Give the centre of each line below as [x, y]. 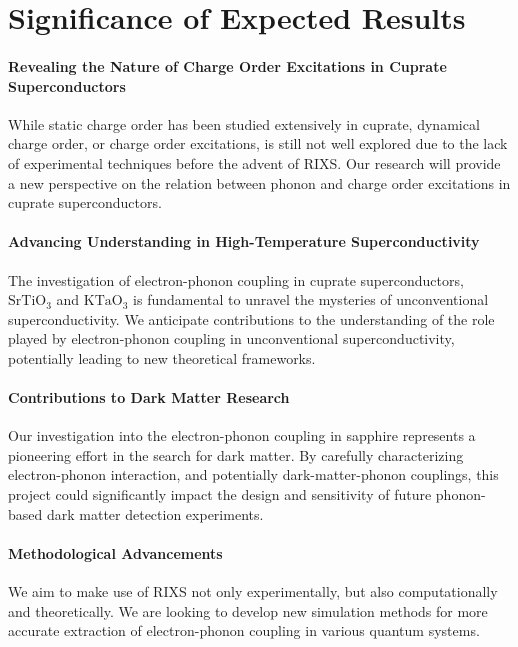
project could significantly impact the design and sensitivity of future [220, 494]
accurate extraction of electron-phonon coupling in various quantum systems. [244, 630]
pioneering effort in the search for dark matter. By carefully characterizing [236, 454]
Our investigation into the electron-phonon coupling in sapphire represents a [242, 435]
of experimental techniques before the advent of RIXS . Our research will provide [254, 162]
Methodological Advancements [115, 552]
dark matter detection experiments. [155, 513]
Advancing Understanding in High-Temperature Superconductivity [244, 241]
